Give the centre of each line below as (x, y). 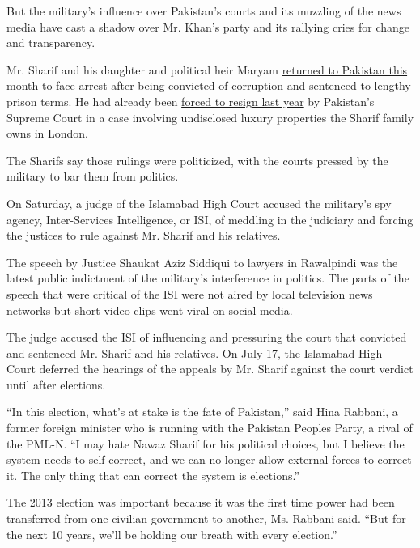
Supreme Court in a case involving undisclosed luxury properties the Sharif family (210, 117)
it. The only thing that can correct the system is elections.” (153, 475)
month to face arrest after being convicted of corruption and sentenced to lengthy (209, 85)
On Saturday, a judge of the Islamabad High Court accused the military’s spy (199, 203)
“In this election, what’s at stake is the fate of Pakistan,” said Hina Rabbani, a (202, 412)
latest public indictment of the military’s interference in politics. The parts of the (208, 278)
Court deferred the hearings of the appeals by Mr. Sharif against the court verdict (210, 369)
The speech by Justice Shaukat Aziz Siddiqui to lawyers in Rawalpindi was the (202, 262)
